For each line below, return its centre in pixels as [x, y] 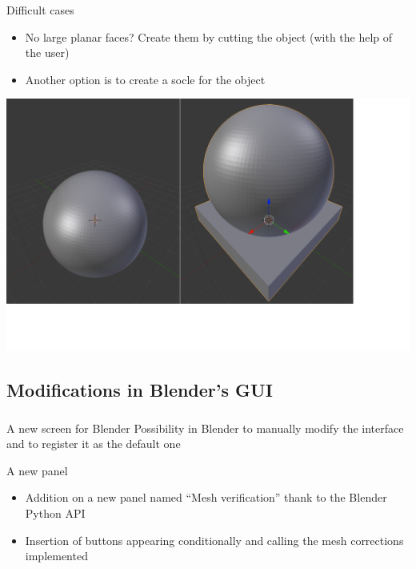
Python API [55, 513]
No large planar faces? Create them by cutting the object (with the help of [209, 36]
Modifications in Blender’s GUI [140, 390]
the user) [47, 52]
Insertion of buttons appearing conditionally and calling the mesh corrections [214, 540]
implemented [56, 556]
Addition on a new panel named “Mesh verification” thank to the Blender [206, 497]
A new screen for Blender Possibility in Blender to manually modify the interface [205, 428]
